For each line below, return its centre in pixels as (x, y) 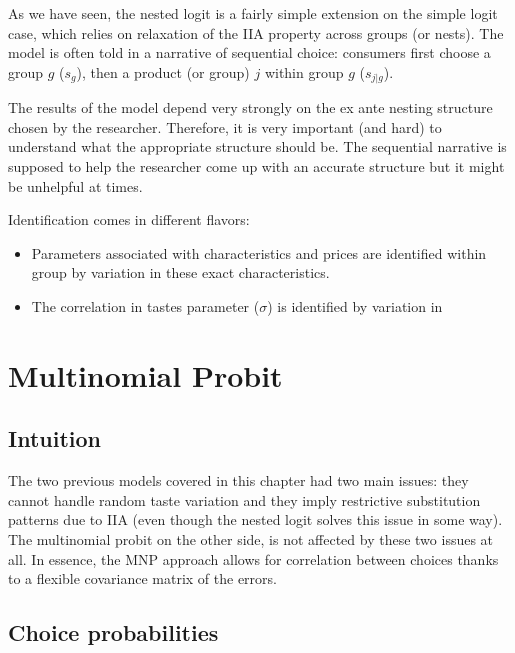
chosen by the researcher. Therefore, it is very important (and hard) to (225, 126)
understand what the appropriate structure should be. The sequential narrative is (257, 146)
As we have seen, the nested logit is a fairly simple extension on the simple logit (253, 13)
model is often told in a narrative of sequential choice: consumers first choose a (249, 52)
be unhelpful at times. (75, 185)
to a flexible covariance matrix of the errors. (142, 578)
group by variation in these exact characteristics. (180, 272)
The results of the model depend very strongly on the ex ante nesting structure (250, 107)
